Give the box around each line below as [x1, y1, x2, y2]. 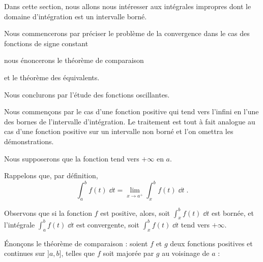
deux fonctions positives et [170, 238, 253, 248]
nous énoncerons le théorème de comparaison [4, 55, 144, 65]
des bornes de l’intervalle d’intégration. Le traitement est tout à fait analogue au [4, 116, 255, 126]
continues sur [4, 248, 45, 258]
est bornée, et [212, 207, 254, 218]
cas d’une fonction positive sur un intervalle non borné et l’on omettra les [4, 126, 233, 137]
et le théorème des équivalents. [4, 72, 100, 82]
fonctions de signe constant [4, 38, 89, 48]
